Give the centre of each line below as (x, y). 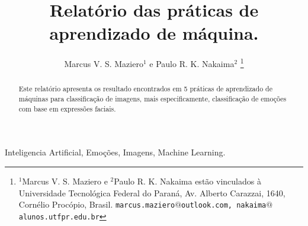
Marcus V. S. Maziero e (65, 181)
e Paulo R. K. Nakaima (192, 63)
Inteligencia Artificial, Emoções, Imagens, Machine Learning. (115, 152)
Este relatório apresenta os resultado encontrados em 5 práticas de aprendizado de (145, 89)
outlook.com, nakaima (224, 206)
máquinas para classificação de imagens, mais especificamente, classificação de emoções (153, 99)
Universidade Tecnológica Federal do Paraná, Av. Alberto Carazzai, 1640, (152, 192)
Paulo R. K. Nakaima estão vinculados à (187, 181)
